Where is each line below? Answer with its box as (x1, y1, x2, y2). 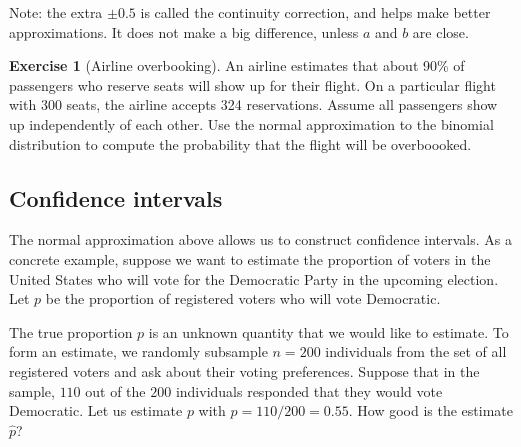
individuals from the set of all (325, 341, 507, 362)
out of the (85, 380, 146, 401)
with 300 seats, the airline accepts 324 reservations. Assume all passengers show (9, 94, 498, 115)
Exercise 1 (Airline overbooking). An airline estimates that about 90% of (9, 55, 465, 76)
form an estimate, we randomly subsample (9, 341, 268, 362)
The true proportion (9, 321, 133, 342)
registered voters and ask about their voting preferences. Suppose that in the (9, 360, 480, 381)
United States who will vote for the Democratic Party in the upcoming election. (9, 268, 499, 289)
